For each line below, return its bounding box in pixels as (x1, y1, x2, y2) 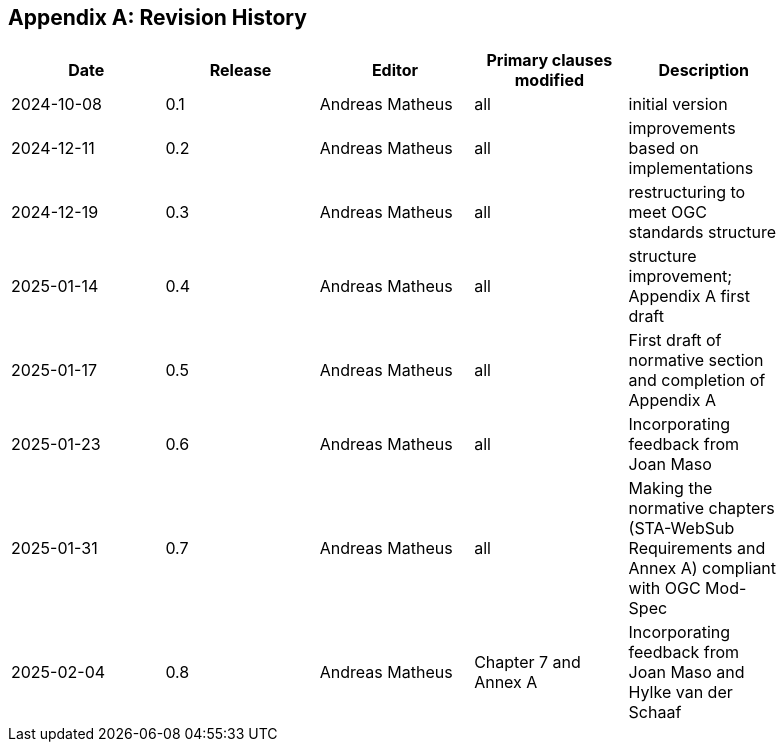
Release (209, 60, 272, 81)
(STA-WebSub (628, 518, 735, 539)
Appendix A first (628, 286, 750, 307)
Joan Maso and (628, 662, 745, 683)
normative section (628, 350, 764, 371)
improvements (628, 118, 736, 139)
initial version (628, 94, 728, 115)
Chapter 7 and (474, 652, 581, 673)
